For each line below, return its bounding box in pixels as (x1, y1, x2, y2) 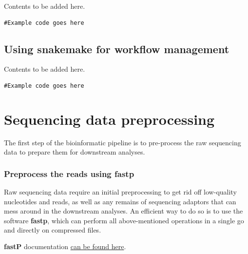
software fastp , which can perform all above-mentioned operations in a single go (4, 215, 244, 225)
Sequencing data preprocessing (4, 109, 215, 129)
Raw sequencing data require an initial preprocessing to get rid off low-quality (4, 187, 237, 197)
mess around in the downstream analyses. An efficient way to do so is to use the (4, 206, 243, 216)
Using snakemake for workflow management (4, 41, 229, 56)
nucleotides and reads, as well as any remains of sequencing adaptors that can (4, 196, 236, 206)
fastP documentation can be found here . (4, 241, 126, 252)
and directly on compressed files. (4, 225, 101, 235)
